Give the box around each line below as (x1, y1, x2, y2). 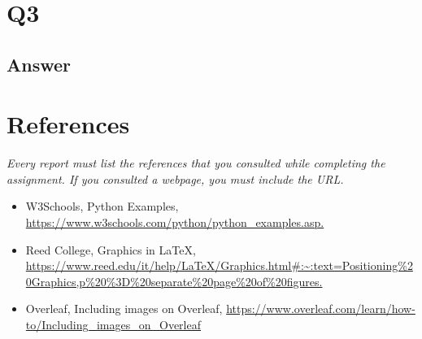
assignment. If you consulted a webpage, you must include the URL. (7, 170, 344, 187)
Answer (7, 51, 72, 76)
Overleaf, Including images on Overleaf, (25, 300, 223, 317)
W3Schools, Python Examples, (25, 198, 179, 215)
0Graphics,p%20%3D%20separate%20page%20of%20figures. (25, 272, 323, 289)
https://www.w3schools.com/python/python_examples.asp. (25, 214, 324, 231)
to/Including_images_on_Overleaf (25, 316, 201, 333)
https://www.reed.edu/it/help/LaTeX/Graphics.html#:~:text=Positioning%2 (25, 257, 413, 274)
